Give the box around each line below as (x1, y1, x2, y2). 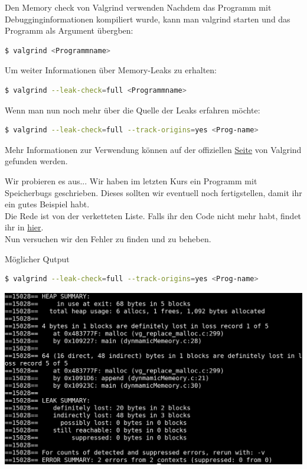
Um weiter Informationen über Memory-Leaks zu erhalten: (5, 64, 217, 76)
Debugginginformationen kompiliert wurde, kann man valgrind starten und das (5, 12, 290, 25)
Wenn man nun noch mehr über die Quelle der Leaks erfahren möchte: (5, 103, 260, 116)
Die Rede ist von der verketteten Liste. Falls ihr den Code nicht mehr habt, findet (5, 209, 302, 222)
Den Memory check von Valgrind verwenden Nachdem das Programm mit (5, 1, 272, 13)
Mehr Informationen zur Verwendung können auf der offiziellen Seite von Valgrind (5, 143, 302, 155)
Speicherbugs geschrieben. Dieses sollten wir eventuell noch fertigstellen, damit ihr (5, 186, 302, 198)
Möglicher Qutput (5, 252, 70, 265)
